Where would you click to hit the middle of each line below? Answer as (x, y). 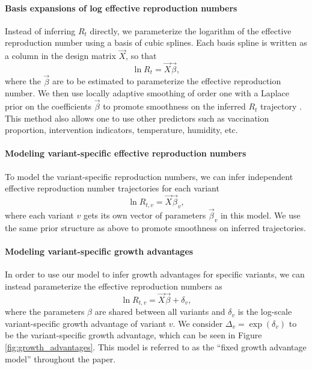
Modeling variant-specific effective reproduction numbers (126, 153)
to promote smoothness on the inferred (174, 106)
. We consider (198, 323)
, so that (141, 56)
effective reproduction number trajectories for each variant (112, 188)
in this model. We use (260, 215)
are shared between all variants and (160, 312)
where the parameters (45, 312)
